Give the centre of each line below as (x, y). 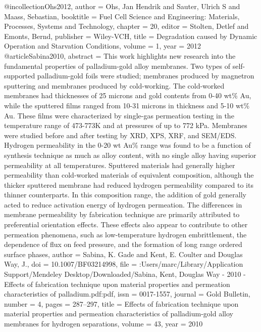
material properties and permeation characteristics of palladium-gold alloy (119, 314)
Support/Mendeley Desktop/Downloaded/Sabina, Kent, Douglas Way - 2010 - (125, 274)
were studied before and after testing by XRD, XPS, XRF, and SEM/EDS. (120, 135)
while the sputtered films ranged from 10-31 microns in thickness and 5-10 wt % (127, 105)
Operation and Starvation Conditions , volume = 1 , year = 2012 (102, 46)
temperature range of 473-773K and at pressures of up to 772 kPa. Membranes (126, 125)
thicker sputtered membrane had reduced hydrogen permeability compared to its (129, 184)
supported (20, 76)
